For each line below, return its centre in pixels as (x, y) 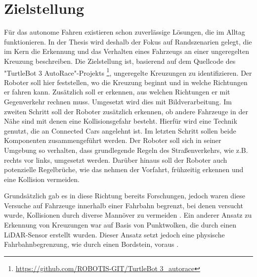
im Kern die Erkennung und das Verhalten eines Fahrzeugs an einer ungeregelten (127, 51)
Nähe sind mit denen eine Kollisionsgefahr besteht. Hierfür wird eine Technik (121, 121)
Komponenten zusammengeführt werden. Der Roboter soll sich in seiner (113, 140)
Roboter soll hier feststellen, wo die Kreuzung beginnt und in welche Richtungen (126, 82)
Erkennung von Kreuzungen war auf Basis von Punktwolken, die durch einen (120, 225)
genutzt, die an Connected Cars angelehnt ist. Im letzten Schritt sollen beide (120, 130)
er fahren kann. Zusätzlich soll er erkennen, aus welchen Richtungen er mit (117, 92)
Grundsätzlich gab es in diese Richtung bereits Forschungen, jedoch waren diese (125, 196)
